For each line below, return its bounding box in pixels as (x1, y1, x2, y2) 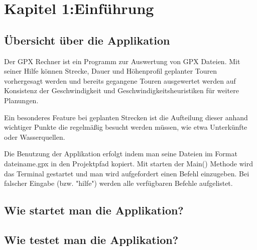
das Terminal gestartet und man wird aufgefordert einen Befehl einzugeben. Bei (4, 168, 249, 178)
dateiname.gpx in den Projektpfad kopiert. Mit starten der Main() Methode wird (4, 158, 253, 168)
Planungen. (4, 95, 39, 105)
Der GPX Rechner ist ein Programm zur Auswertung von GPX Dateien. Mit (4, 56, 240, 66)
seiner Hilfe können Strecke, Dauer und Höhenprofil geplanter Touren (4, 66, 217, 76)
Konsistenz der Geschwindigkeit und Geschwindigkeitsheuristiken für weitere (4, 85, 239, 96)
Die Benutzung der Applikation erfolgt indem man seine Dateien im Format (4, 148, 237, 159)
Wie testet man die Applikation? (4, 231, 179, 247)
